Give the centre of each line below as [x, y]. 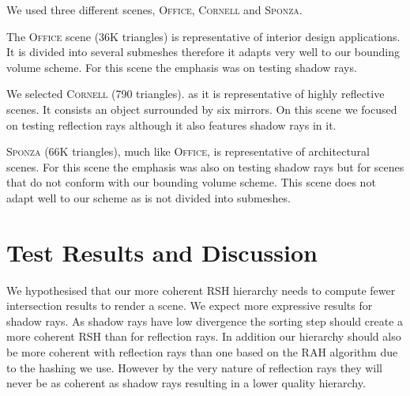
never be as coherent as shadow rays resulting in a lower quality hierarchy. [186, 383]
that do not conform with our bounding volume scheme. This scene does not [191, 182]
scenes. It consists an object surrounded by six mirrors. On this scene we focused [202, 109]
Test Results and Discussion [162, 252]
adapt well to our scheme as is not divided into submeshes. [149, 197]
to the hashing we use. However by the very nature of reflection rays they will [194, 367]
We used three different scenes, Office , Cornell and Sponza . [154, 9]
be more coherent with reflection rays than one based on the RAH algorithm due [202, 352]
